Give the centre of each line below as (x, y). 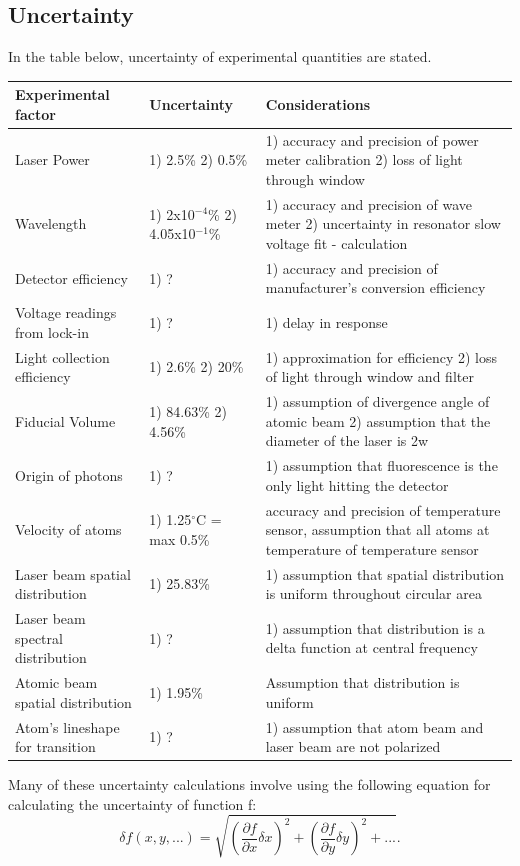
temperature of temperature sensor (372, 548)
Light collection (62, 356)
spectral (39, 637)
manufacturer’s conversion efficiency (375, 287)
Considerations (318, 104)
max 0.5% (179, 538)
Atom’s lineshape (67, 726)
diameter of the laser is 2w (347, 440)
